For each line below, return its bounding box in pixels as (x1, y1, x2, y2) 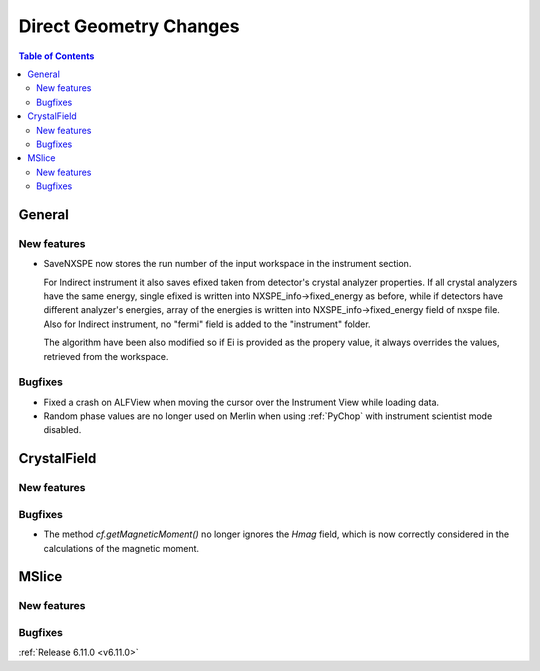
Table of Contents (18, 50, 95, 62)
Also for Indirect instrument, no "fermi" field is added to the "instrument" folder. (43, 318, 371, 330)
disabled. (43, 424, 82, 436)
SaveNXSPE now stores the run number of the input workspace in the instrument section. (43, 258, 412, 270)
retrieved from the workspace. (43, 350, 169, 362)
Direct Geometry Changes (18, 15, 240, 37)
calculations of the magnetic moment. (43, 542, 200, 554)
